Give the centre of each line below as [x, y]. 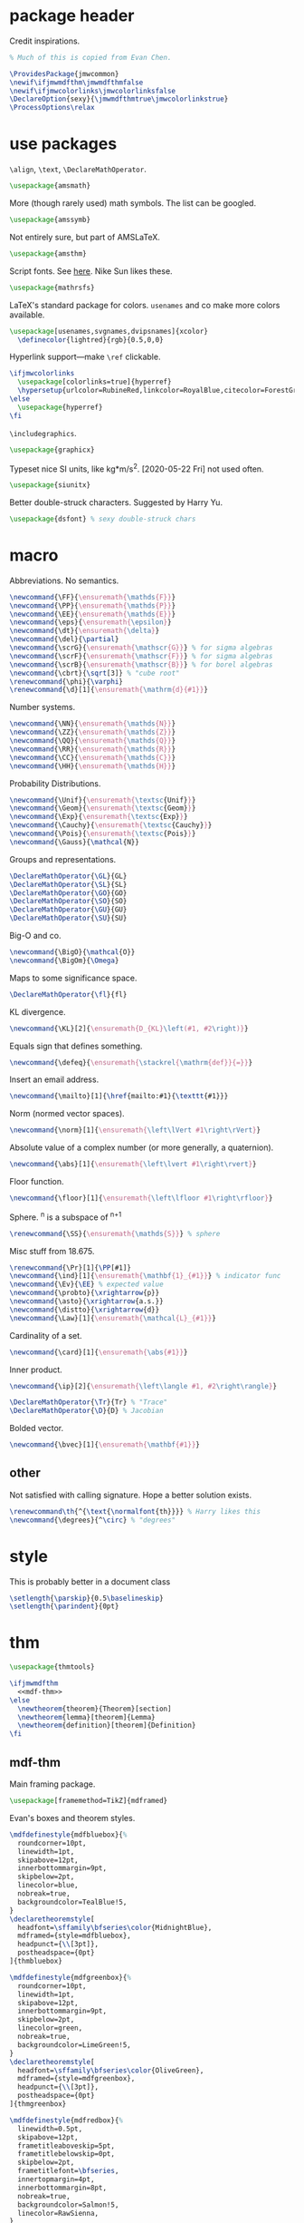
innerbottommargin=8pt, [62, 2188]
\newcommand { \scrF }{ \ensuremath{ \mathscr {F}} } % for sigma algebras [141, 656]
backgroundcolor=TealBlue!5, [72, 1902]
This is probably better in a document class [90, 1581]
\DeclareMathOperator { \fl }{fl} [68, 994]
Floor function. [37, 1182]
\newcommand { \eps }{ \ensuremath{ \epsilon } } [90, 622]
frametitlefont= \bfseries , [68, 2171]
